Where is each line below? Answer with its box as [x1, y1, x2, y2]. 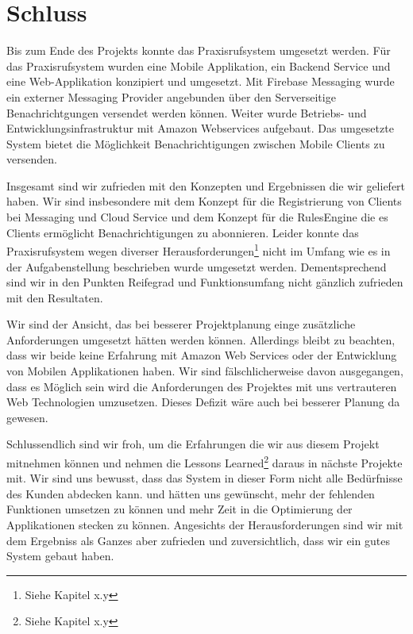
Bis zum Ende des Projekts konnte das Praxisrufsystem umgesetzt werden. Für [6, 42, 391, 59]
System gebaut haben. [6, 548, 114, 564]
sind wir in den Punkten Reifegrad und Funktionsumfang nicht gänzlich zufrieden [6, 274, 403, 290]
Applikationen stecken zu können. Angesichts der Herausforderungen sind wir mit [6, 517, 403, 533]
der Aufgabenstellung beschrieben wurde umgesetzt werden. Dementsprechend [6, 258, 387, 275]
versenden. [6, 151, 57, 167]
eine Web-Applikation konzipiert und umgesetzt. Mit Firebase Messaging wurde [6, 73, 395, 90]
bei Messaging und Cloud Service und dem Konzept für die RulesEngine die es [6, 209, 388, 225]
